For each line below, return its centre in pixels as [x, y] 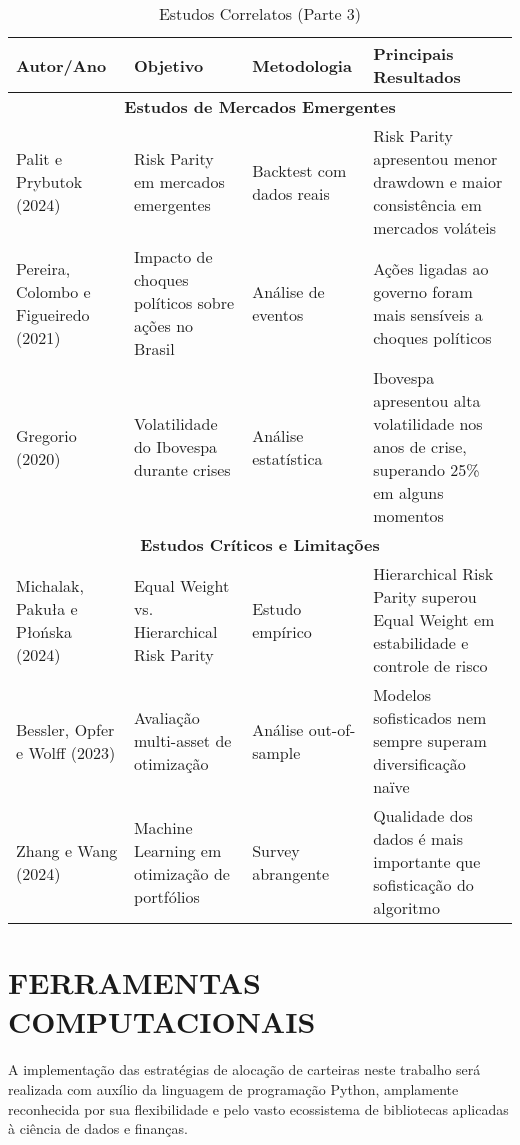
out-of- [332, 729]
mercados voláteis [435, 227]
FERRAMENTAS [134, 982]
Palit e [39, 158]
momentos [408, 515]
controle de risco [430, 665]
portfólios [166, 896]
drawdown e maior [438, 181]
